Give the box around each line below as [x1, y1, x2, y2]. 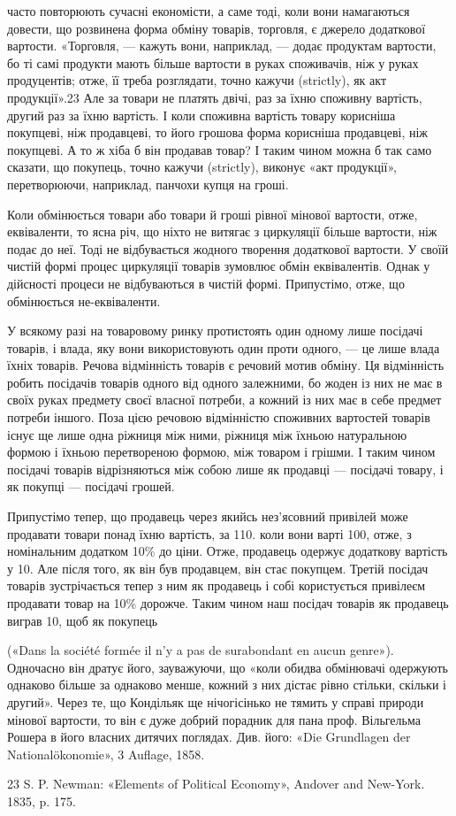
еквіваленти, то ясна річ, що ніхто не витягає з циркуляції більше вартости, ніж [7, 222, 437, 241]
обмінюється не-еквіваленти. [7, 291, 161, 310]
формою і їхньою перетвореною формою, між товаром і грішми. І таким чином [7, 443, 436, 461]
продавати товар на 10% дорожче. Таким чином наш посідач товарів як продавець [7, 594, 449, 612]
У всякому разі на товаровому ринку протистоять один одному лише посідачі [7, 321, 423, 340]
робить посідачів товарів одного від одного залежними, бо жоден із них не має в [7, 373, 443, 391]
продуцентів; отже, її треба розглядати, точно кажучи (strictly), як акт [7, 71, 387, 89]
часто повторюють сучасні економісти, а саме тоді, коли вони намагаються [7, 2, 410, 19]
